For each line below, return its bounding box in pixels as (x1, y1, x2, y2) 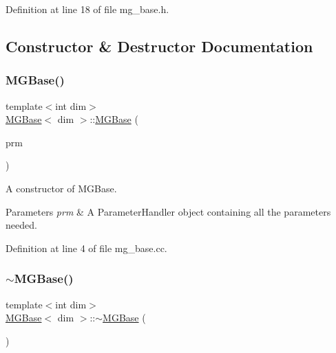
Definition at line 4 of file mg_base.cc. (6, 240, 167, 255)
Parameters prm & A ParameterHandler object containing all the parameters (6, 204, 331, 218)
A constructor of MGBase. (6, 181, 117, 195)
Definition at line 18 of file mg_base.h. (6, 2, 169, 16)
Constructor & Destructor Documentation (6, 35, 313, 56)
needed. (6, 218, 37, 232)
